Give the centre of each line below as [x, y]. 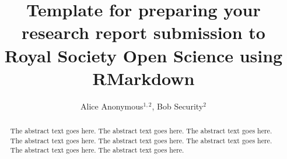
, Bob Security [178, 106]
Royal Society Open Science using [143, 55]
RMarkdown [143, 78]
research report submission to [143, 32]
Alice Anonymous [112, 106]
